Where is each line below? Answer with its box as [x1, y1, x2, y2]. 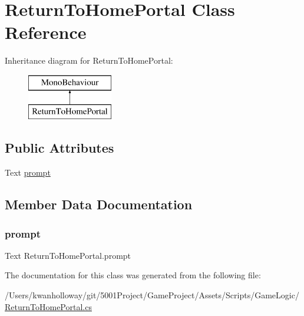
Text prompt [5, 166, 51, 179]
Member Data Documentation [5, 195, 193, 213]
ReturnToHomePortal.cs [5, 300, 92, 312]
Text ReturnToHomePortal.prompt [5, 249, 131, 261]
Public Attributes [5, 139, 114, 157]
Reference [5, 20, 87, 44]
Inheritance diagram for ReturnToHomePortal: [5, 54, 173, 67]
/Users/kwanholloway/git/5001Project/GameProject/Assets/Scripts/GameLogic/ [5, 289, 299, 301]
